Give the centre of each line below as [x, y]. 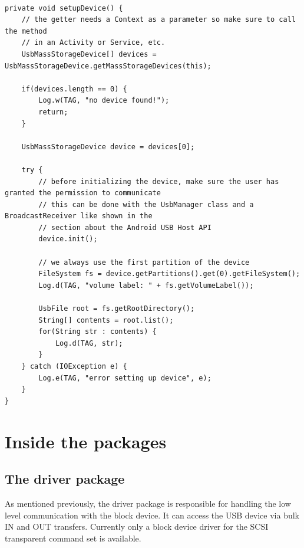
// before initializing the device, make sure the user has [159, 181]
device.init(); [68, 239]
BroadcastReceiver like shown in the [79, 216]
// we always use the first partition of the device [144, 262]
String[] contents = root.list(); [106, 320]
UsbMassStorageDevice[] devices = [89, 54]
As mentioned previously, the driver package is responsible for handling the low [148, 503]
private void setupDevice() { [64, 8]
